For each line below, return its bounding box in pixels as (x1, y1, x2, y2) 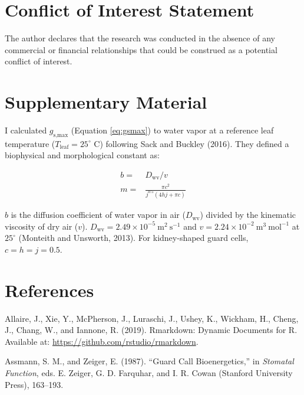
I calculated (5, 124, 47, 136)
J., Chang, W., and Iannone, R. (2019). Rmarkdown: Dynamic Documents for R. (5, 324, 298, 336)
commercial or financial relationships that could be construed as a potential (5, 43, 277, 56)
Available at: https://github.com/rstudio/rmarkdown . (5, 335, 199, 347)
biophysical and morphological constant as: (5, 149, 160, 161)
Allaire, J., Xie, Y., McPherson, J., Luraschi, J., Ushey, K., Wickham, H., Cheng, (5, 312, 299, 324)
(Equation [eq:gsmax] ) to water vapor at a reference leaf (71, 124, 274, 136)
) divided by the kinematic (200, 208, 296, 221)
